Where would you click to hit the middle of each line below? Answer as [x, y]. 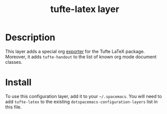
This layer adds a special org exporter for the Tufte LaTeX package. [75, 51]
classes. [14, 62]
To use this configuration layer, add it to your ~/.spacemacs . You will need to [84, 96]
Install [18, 83]
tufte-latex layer [85, 9]
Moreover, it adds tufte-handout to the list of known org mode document [81, 57]
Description [30, 37]
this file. [13, 107]
